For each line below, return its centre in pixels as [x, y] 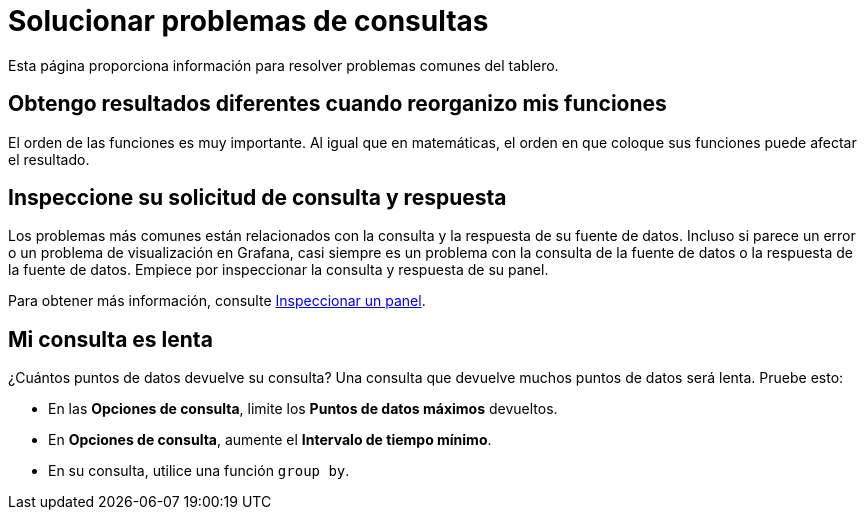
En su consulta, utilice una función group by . [199, 471]
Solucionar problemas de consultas [248, 21]
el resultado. [49, 159]
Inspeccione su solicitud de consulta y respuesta [257, 198]
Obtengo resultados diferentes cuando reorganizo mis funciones [337, 104]
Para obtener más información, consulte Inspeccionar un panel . [217, 301]
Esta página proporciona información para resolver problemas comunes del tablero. [283, 65]
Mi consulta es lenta [110, 339]
